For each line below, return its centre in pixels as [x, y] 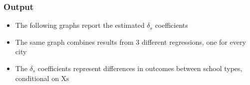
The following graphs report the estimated [80, 25]
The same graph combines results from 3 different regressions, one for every [130, 42]
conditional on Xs [42, 78]
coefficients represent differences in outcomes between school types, [140, 68]
